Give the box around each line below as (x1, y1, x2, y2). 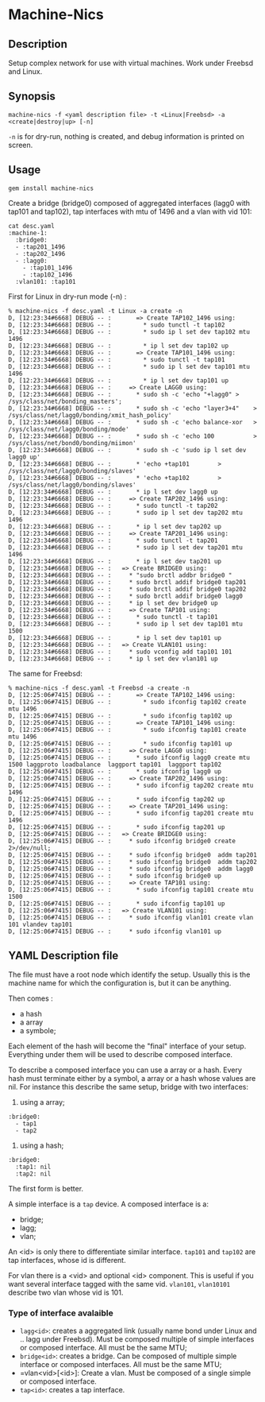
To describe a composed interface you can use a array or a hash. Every (8, 1065, 242, 1075)
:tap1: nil (15, 1163, 52, 1172)
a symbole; (19, 1026, 56, 1036)
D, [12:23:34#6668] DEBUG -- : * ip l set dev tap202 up (8, 522, 222, 530)
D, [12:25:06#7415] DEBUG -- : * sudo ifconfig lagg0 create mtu (8, 753, 250, 761)
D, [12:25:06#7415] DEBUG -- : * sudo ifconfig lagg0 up (8, 767, 222, 776)
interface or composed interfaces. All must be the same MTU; (19, 1359, 222, 1369)
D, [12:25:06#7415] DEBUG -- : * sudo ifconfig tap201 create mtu (8, 809, 254, 817)
